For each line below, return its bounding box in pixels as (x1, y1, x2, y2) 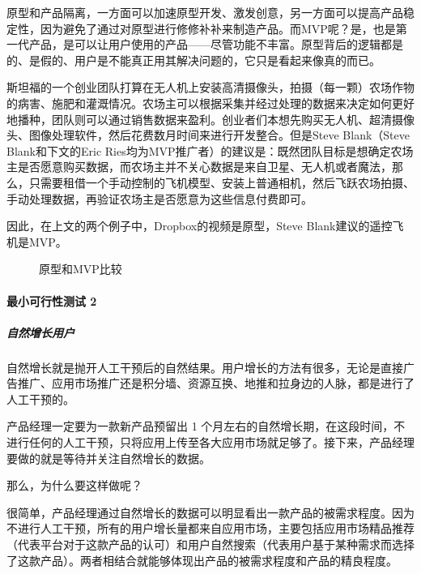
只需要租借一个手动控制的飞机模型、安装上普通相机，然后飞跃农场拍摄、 (28, 173, 415, 191)
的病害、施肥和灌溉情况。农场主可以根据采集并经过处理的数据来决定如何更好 (6, 94, 415, 111)
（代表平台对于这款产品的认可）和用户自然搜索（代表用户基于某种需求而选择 (6, 536, 415, 552)
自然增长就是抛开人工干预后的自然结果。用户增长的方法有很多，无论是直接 (6, 358, 403, 375)
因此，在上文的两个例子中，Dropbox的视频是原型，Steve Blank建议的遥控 (6, 217, 393, 234)
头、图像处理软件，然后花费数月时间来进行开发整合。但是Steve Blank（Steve (6, 126, 410, 143)
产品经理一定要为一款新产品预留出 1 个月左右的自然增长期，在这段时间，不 (6, 418, 406, 435)
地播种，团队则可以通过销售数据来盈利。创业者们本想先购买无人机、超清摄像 (6, 110, 415, 127)
